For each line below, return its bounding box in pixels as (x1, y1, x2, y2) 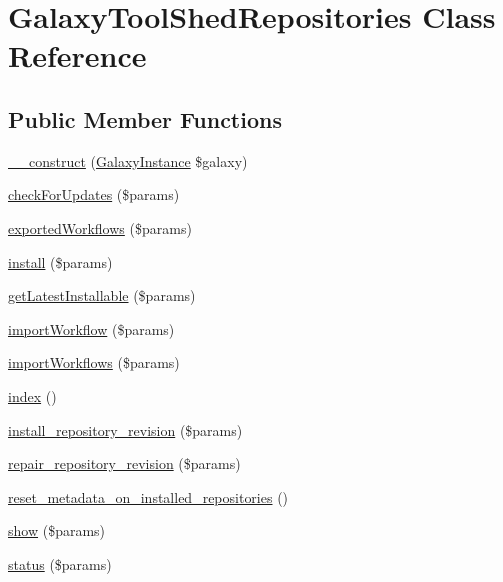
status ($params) (8, 553, 112, 574)
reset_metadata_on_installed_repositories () (8, 486, 289, 507)
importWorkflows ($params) (8, 352, 180, 373)
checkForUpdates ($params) (8, 184, 180, 205)
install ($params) (8, 251, 113, 272)
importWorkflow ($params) (8, 318, 175, 339)
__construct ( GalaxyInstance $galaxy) (8, 150, 248, 171)
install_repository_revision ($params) (8, 419, 243, 440)
